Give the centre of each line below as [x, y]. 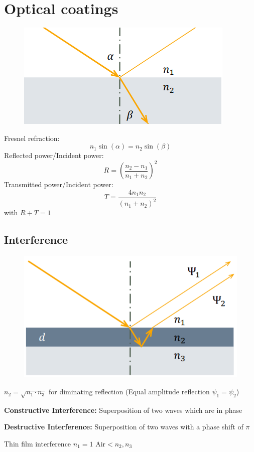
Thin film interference [38, 444]
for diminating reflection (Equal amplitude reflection [129, 392]
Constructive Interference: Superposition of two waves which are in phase [123, 410]
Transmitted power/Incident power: [59, 184]
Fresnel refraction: [32, 138]
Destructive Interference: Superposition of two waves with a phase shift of [124, 427]
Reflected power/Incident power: [54, 155]
